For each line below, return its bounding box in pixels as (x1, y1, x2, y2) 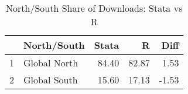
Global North (23, 56, 78, 69)
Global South (23, 73, 78, 86)
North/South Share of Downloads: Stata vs (6, 1, 183, 15)
